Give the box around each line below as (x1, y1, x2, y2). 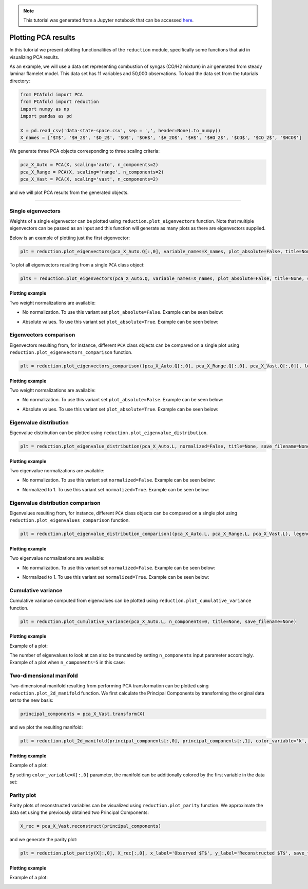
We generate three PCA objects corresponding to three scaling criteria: (9, 148, 160, 154)
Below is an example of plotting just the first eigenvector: (9, 235, 130, 241)
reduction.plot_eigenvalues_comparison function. (9, 517, 130, 523)
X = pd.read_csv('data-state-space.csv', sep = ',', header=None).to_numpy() (20, 128, 221, 133)
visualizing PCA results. (9, 54, 60, 60)
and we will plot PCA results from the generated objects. (9, 189, 129, 195)
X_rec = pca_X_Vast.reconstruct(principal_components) (20, 823, 161, 829)
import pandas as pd (20, 113, 72, 119)
